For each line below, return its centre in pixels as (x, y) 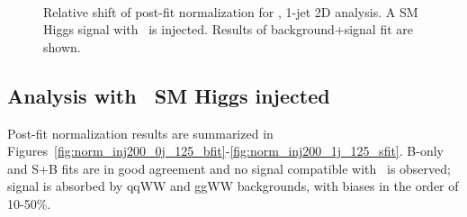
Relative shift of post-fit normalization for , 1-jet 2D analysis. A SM (231, 11)
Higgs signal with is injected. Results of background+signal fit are (229, 29)
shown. (62, 46)
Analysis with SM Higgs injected (169, 95)
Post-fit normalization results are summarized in (140, 133)
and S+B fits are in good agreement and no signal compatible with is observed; (229, 168)
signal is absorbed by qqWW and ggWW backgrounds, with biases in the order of (233, 186)
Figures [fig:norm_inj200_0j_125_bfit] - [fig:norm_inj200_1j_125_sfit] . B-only (225, 151)
